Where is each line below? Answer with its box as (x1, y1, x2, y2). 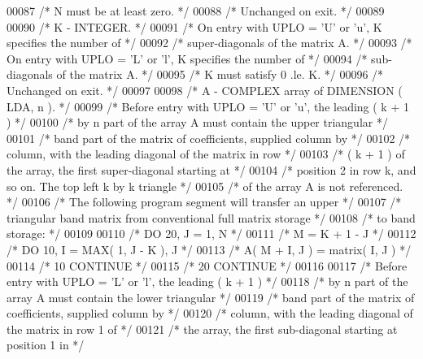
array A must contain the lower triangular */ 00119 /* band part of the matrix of (7, 288, 415, 305)
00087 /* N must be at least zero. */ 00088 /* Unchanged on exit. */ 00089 (7, 2, 385, 19)
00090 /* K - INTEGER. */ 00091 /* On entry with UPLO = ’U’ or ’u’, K (7, 18, 382, 35)
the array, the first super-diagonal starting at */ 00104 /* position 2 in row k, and (7, 161, 416, 178)
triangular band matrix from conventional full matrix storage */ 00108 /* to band (7, 209, 416, 226)
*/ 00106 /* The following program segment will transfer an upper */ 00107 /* (7, 193, 402, 210)
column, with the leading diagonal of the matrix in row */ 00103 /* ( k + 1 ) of (7, 145, 405, 162)
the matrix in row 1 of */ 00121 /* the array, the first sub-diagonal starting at (7, 320, 398, 337)
